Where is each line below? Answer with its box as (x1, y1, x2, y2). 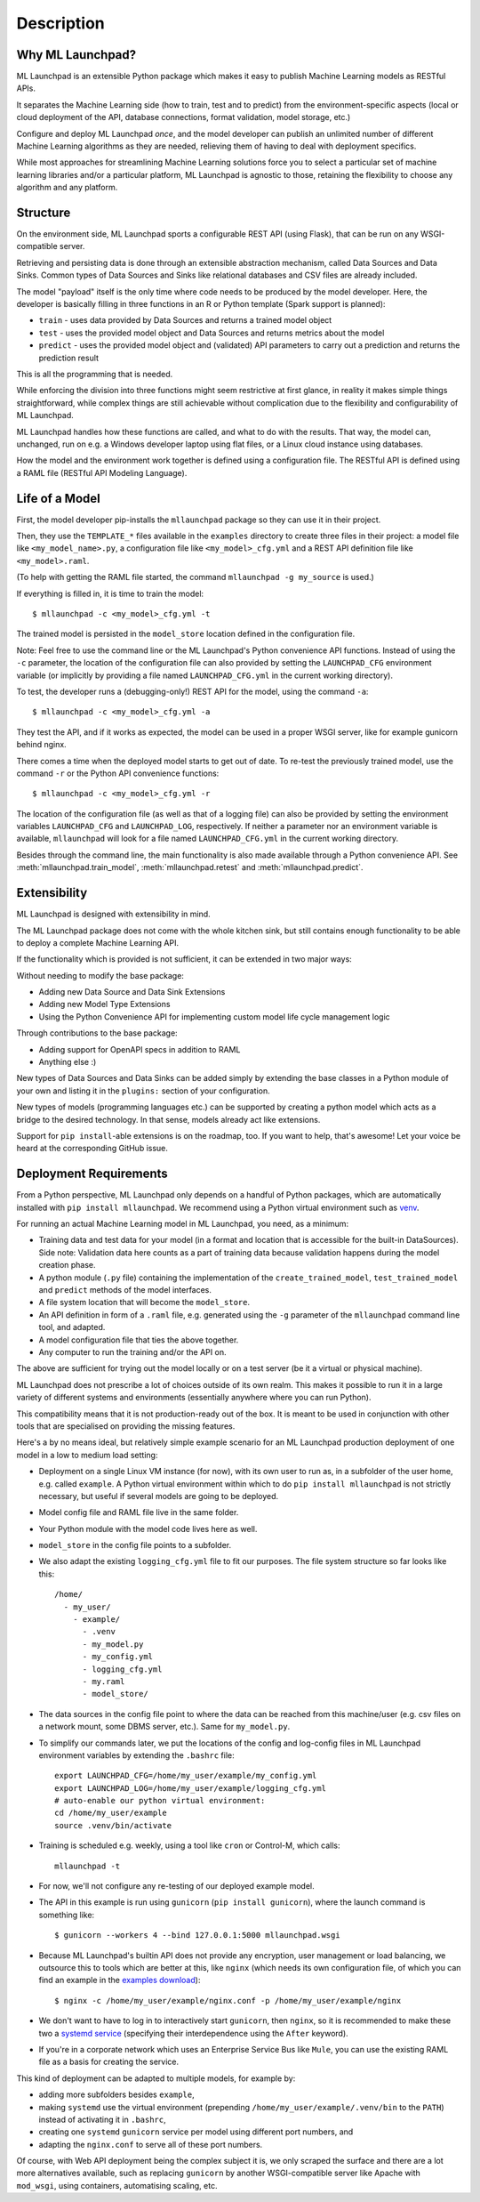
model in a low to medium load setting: (16, 1449, 158, 1460)
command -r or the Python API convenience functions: (16, 768, 220, 778)
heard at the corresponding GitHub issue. (16, 1143, 169, 1154)
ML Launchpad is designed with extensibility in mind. (16, 908, 211, 920)
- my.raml (82, 1676, 125, 1686)
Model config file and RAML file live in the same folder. (38, 1507, 239, 1518)
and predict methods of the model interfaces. (38, 1285, 212, 1295)
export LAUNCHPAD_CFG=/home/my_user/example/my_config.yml (54, 1770, 317, 1781)
